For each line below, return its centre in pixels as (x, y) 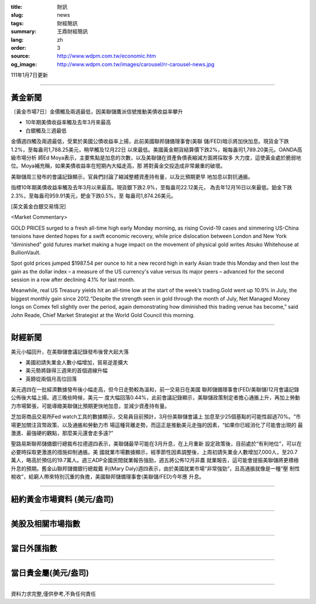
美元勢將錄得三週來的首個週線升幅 (66, 371)
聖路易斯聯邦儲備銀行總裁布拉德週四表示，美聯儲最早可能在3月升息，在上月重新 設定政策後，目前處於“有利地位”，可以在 (156, 444)
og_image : (24, 64)
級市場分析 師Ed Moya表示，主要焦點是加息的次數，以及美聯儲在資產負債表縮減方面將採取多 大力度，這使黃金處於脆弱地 (156, 158)
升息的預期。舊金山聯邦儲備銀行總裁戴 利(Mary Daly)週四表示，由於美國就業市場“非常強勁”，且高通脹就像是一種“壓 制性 (155, 468)
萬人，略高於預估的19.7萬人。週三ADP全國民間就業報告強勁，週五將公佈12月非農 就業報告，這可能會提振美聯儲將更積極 (155, 460)
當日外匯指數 (34, 548)
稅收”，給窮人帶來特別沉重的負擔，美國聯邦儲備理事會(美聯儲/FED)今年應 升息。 (108, 477)
